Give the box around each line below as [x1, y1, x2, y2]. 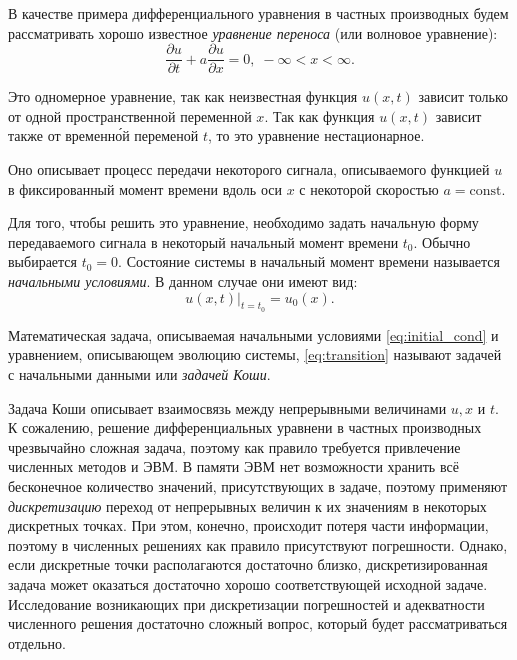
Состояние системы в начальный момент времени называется [126, 251, 500, 272]
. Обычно [413, 231, 471, 252]
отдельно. [8, 632, 66, 653]
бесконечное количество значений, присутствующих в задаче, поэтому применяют [8, 475, 508, 496]
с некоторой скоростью [299, 178, 439, 199]
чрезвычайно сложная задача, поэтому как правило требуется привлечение [8, 436, 461, 457]
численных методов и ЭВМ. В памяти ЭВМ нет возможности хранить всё [8, 456, 459, 477]
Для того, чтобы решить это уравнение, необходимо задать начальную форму [8, 212, 479, 233]
